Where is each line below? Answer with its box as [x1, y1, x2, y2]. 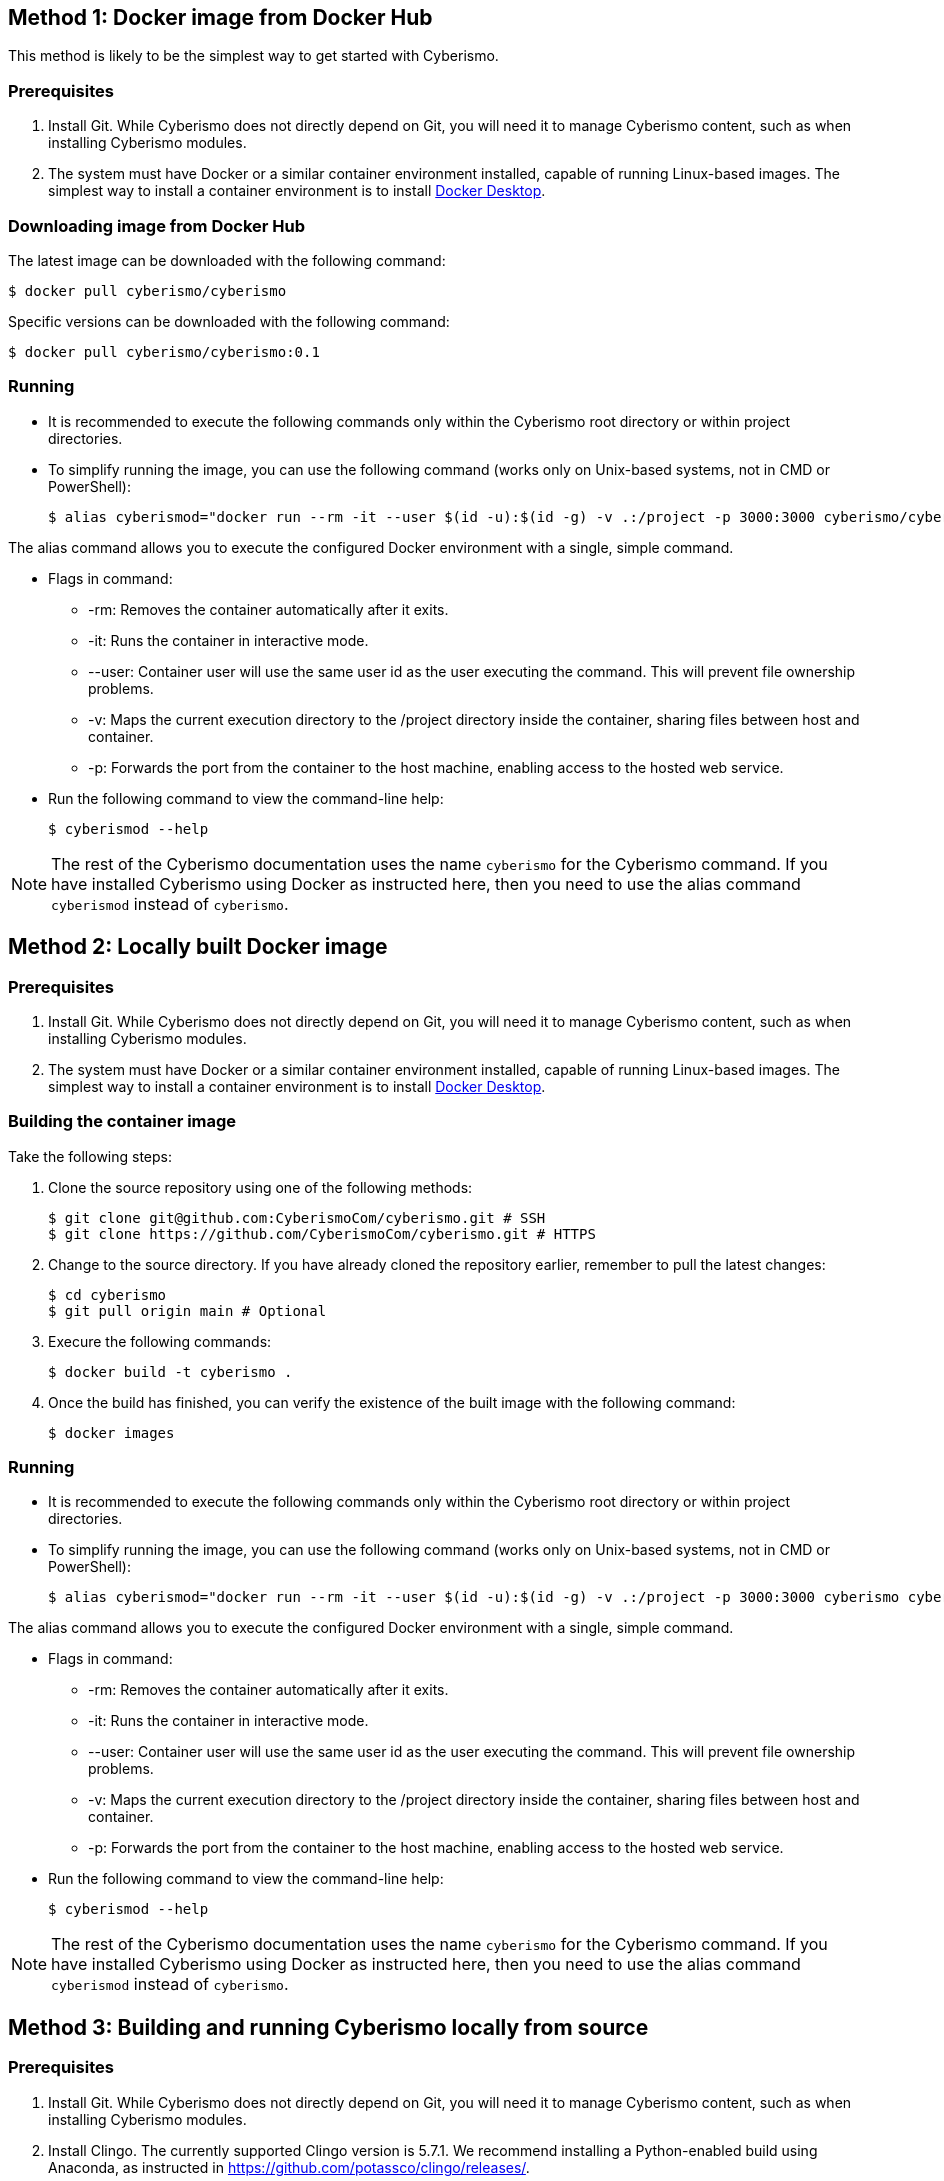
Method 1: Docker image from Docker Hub [8, 5, 433, 30]
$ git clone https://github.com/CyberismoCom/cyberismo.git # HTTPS [48, 1225, 596, 1242]
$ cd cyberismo [48, 1286, 167, 1303]
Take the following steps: [8, 1147, 173, 1165]
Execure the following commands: [48, 1332, 272, 1350]
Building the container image [8, 1111, 237, 1132]
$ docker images [48, 1424, 175, 1441]
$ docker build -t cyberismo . [48, 1363, 293, 1380]
